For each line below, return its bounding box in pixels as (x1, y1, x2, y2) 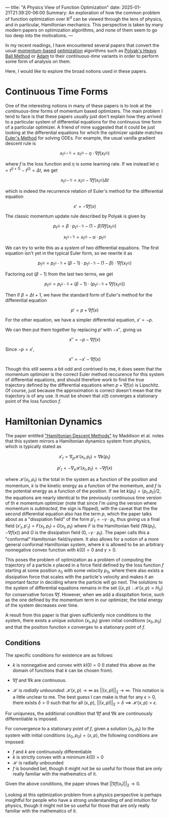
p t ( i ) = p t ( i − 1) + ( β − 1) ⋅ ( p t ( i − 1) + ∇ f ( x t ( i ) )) (44, 281, 125, 288)
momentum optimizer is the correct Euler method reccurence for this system (5, 372, 164, 378)
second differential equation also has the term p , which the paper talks (5, 511, 152, 517)
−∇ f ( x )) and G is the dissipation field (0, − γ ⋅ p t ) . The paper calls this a (5, 529, 150, 537)
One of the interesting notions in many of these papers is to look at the (5, 102, 152, 108)
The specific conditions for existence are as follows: (5, 652, 114, 658)
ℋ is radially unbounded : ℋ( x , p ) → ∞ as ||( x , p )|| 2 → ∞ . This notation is (12, 687, 164, 694)
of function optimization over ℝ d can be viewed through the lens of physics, (5, 15, 163, 22)
